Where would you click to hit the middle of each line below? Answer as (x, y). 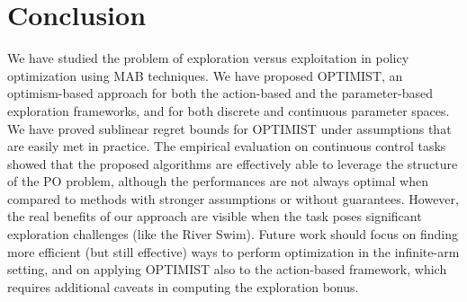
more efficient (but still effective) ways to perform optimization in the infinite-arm (233, 251)
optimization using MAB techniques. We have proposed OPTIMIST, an (205, 75)
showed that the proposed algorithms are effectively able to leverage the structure (233, 163)
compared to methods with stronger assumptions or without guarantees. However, (233, 198)
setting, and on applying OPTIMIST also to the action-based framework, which (227, 269)
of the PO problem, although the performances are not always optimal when (218, 181)
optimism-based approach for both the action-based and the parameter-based (220, 93)
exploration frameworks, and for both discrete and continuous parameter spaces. (229, 110)
